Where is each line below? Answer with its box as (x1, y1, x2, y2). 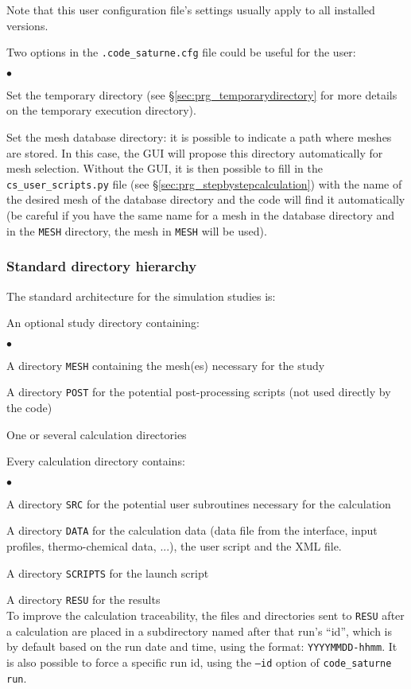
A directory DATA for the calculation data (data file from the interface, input (6, 522, 378, 539)
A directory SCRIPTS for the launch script (6, 564, 209, 581)
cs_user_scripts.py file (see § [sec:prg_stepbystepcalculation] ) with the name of (6, 175, 402, 192)
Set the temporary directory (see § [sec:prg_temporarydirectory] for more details (6, 86, 397, 103)
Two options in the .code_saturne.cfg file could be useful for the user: (6, 44, 356, 60)
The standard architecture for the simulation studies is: (6, 287, 276, 304)
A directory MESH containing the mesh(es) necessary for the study (6, 356, 325, 373)
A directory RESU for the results (6, 591, 161, 608)
